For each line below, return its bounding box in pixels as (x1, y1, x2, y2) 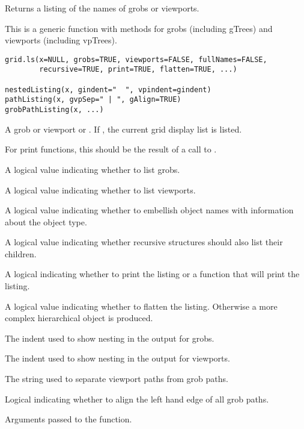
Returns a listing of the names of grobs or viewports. (5, 2, 199, 14)
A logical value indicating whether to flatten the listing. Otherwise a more (5, 299, 278, 312)
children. (5, 247, 37, 260)
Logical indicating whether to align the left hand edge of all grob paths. (5, 392, 269, 405)
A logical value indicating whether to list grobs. (5, 163, 180, 175)
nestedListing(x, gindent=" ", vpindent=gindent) (5, 85, 211, 94)
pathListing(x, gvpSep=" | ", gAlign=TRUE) (5, 95, 181, 104)
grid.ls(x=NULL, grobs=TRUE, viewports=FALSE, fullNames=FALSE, (5, 55, 267, 64)
